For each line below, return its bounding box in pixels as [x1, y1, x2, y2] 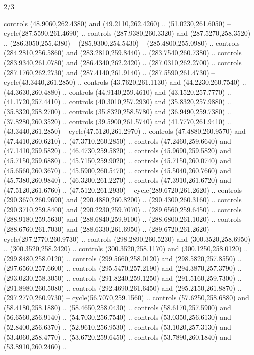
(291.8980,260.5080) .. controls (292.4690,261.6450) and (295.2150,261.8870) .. [4, 282, 242, 293]
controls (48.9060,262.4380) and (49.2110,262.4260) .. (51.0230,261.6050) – [4, 18, 231, 28]
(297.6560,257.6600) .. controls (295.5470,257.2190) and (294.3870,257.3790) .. [4, 263, 242, 273]
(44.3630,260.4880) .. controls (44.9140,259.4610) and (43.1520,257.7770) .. [4, 86, 231, 97]
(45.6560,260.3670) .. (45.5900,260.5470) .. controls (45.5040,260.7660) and [4, 165, 231, 175]
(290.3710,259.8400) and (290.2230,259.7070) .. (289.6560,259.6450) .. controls [4, 204, 242, 214]
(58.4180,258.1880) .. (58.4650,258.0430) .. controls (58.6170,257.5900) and [4, 302, 231, 312]
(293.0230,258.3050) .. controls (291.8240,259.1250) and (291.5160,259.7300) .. [4, 273, 242, 283]
